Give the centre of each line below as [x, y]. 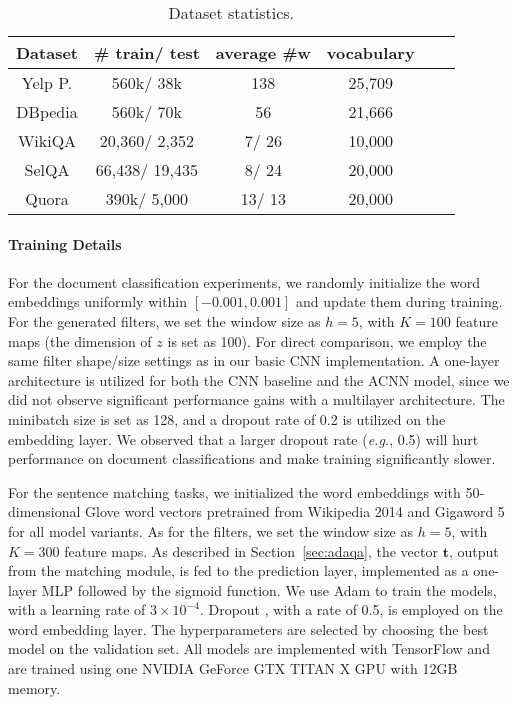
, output [473, 550]
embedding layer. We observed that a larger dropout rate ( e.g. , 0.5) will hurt [243, 438]
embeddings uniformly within [98, 301]
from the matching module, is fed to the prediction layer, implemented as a [238, 570]
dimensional [44, 511]
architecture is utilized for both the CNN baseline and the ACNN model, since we [259, 379]
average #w [263, 52]
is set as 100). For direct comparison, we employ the [327, 340]
